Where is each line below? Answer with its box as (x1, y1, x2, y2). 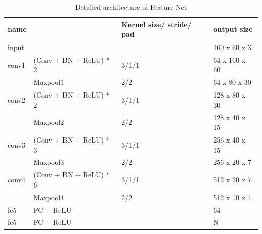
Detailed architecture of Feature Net (75, 2, 187, 12)
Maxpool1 (33, 77, 64, 87)
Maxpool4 (33, 192, 64, 202)
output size (213, 24, 253, 34)
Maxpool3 (33, 157, 64, 167)
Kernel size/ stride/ (121, 19, 192, 29)
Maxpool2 (33, 117, 64, 127)
